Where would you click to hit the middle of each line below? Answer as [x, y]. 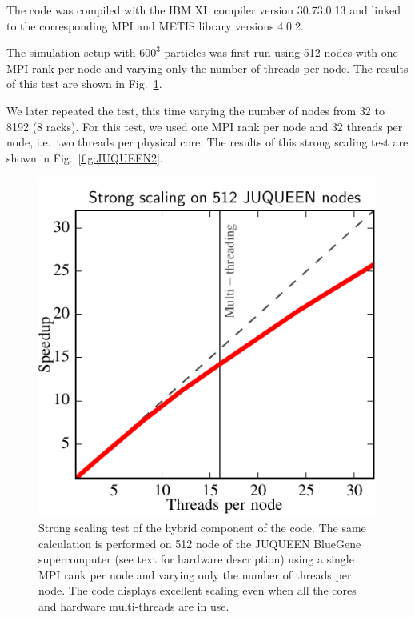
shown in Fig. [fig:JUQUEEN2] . [85, 157]
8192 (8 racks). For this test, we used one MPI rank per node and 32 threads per [205, 126]
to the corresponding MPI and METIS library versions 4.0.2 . [155, 25]
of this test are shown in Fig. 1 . [84, 84]
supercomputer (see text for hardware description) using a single [196, 559]
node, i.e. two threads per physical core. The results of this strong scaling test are [207, 142]
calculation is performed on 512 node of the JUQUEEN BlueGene [200, 543]
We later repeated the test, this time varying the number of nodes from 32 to [196, 110]
